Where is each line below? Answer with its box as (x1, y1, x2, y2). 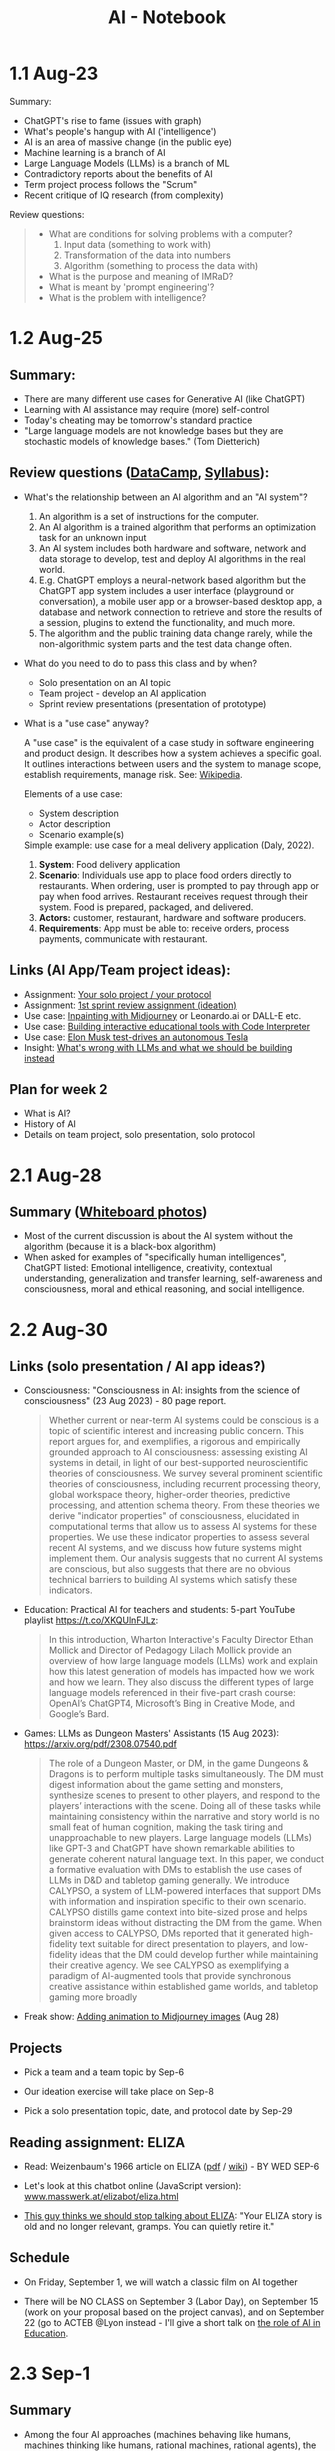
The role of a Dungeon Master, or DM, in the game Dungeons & (48, 1757, 309, 1770)
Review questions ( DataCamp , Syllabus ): (9, 464, 270, 481)
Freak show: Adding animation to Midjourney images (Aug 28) (23, 2011, 280, 2023)
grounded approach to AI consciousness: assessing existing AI (48, 1446, 309, 1458)
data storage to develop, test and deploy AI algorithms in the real (38, 552, 306, 565)
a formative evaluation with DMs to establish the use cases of (48, 1864, 303, 1876)
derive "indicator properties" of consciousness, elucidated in (48, 1510, 300, 1522)
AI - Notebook (107, 6, 227, 29)
